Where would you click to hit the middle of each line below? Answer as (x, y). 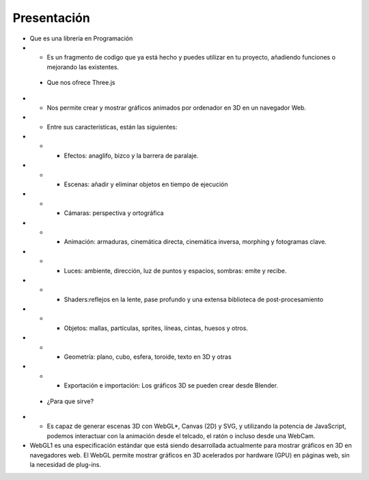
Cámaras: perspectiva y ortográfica (114, 213)
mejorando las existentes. (83, 67)
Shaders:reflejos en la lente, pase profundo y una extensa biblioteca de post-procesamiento (194, 299)
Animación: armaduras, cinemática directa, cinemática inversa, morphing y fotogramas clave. (195, 242)
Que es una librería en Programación (81, 38)
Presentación (51, 18)
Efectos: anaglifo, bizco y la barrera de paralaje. (131, 155)
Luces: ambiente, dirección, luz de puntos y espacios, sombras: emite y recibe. (175, 270)
